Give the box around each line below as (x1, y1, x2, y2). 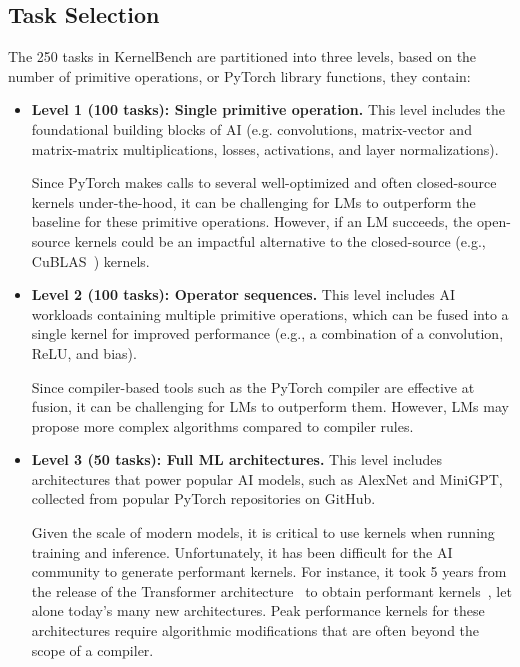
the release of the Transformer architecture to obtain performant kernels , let (31, 580, 512, 601)
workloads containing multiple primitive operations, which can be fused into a (31, 303, 509, 324)
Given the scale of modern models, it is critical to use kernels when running (31, 522, 495, 543)
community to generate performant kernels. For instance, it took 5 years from (31, 561, 507, 582)
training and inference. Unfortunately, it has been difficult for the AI (31, 541, 453, 562)
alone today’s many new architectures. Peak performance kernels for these (31, 600, 485, 621)
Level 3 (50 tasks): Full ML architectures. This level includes (31, 449, 443, 470)
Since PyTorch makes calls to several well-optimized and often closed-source (31, 172, 497, 193)
